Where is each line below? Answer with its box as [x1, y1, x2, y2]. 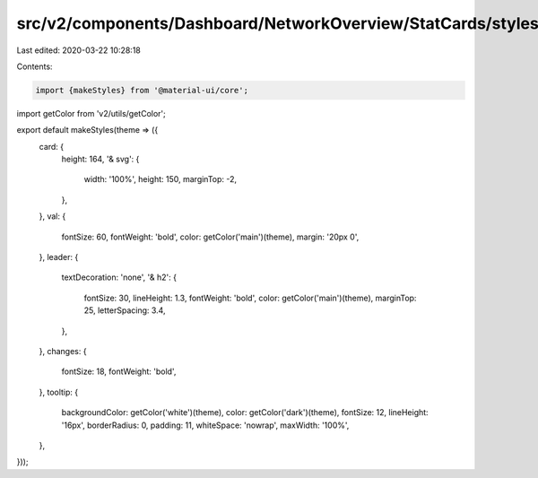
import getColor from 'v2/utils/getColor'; [16, 108, 166, 118]
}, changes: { [39, 345, 87, 356]
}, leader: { [39, 252, 79, 263]
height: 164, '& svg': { [61, 153, 140, 165]
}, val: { [39, 211, 66, 222]
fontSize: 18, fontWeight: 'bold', [61, 366, 177, 377]
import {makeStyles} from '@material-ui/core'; [35, 85, 248, 95]
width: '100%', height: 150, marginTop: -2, [83, 174, 238, 185]
